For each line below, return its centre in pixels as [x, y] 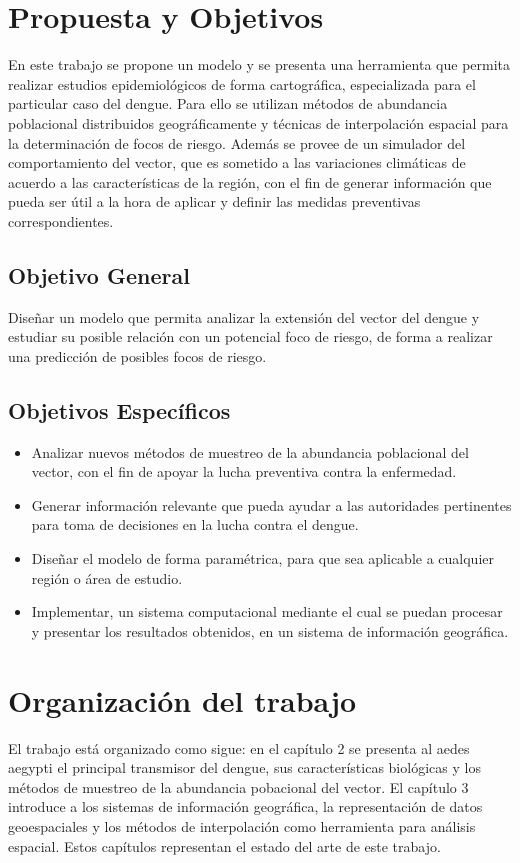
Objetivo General [99, 274]
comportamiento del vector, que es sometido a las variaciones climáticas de [237, 162]
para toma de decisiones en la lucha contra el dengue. [195, 524]
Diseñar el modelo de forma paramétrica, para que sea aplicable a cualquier [262, 558]
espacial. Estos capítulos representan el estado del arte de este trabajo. [224, 845]
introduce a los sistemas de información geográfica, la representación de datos [245, 806]
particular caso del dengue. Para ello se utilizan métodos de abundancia [228, 103]
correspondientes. [61, 220]
